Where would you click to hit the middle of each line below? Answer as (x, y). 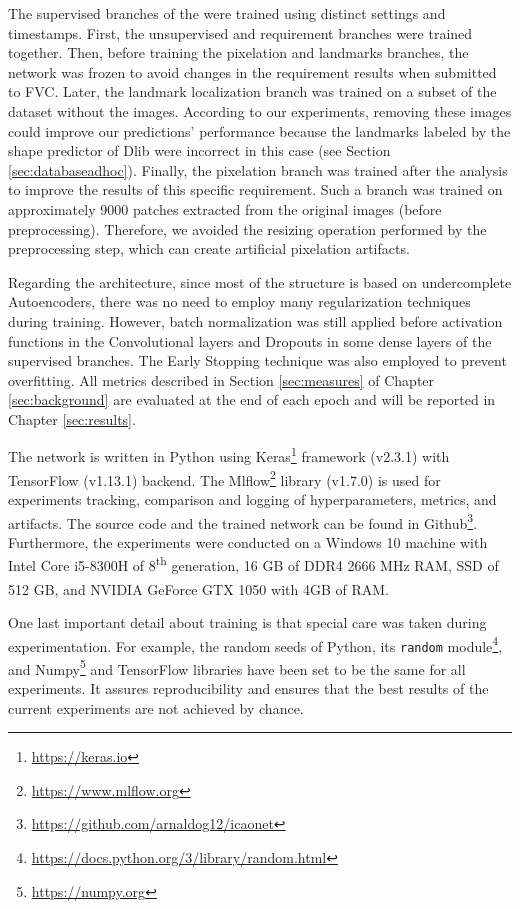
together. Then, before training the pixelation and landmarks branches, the (238, 52)
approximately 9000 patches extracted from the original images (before (225, 208)
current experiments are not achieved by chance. (156, 707)
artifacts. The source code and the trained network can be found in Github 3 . (243, 521)
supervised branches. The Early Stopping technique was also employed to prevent (257, 360)
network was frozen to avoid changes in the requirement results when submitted (252, 71)
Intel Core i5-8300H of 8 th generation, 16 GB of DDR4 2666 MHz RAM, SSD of (253, 564)
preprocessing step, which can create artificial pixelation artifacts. (209, 248)
